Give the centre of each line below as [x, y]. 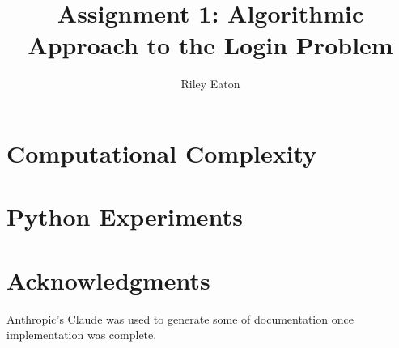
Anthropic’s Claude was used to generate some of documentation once [180, 318]
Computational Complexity [162, 153]
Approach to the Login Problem [210, 45]
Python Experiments [125, 216]
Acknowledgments [108, 280]
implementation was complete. [82, 335]
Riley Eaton [210, 84]
